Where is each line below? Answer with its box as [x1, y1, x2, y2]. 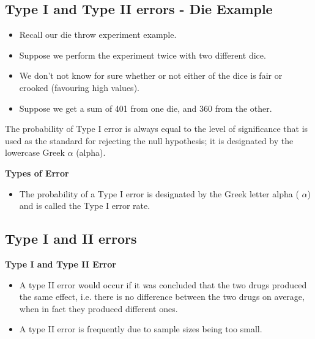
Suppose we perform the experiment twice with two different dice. [19, 48, 266, 61]
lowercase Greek [5, 146, 65, 159]
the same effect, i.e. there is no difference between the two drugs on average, [19, 290, 305, 303]
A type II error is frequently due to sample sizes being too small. [19, 323, 262, 335]
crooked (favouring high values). [19, 81, 139, 93]
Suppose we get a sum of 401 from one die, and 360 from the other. [19, 101, 272, 114]
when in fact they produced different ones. [19, 302, 178, 315]
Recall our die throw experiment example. [19, 28, 177, 41]
